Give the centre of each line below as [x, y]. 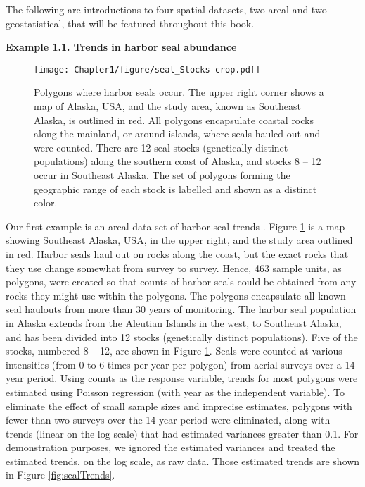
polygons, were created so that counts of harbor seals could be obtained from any [181, 282]
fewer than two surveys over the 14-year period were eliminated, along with [168, 420]
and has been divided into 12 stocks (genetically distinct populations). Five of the [182, 337]
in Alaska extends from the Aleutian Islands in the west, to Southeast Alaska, [174, 322]
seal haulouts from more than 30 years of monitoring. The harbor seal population [181, 309]
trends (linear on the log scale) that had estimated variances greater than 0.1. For [182, 433]
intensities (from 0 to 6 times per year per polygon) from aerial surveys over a [174, 364]
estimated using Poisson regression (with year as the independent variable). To [175, 392]
